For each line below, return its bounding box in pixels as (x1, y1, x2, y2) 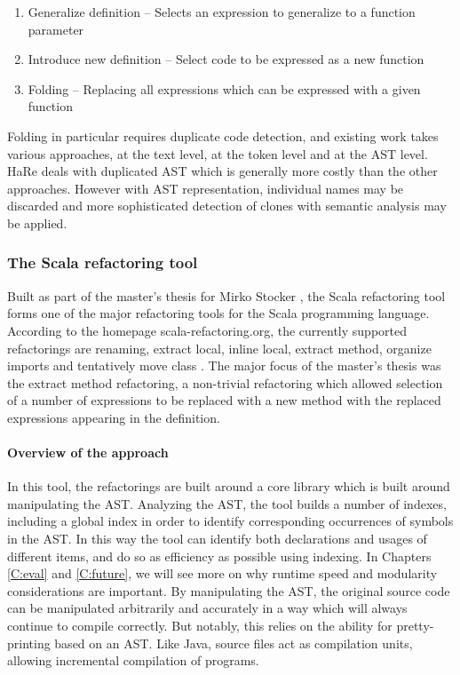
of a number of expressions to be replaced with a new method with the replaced (7, 391, 441, 409)
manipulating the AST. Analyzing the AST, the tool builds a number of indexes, (7, 494, 447, 512)
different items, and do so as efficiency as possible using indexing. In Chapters (7, 546, 432, 565)
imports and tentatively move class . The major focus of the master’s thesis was (7, 356, 441, 375)
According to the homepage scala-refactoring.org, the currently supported (7, 321, 408, 339)
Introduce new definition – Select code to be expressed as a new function (28, 50, 424, 68)
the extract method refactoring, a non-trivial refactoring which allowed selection (7, 373, 443, 392)
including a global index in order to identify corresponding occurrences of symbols (7, 512, 454, 530)
